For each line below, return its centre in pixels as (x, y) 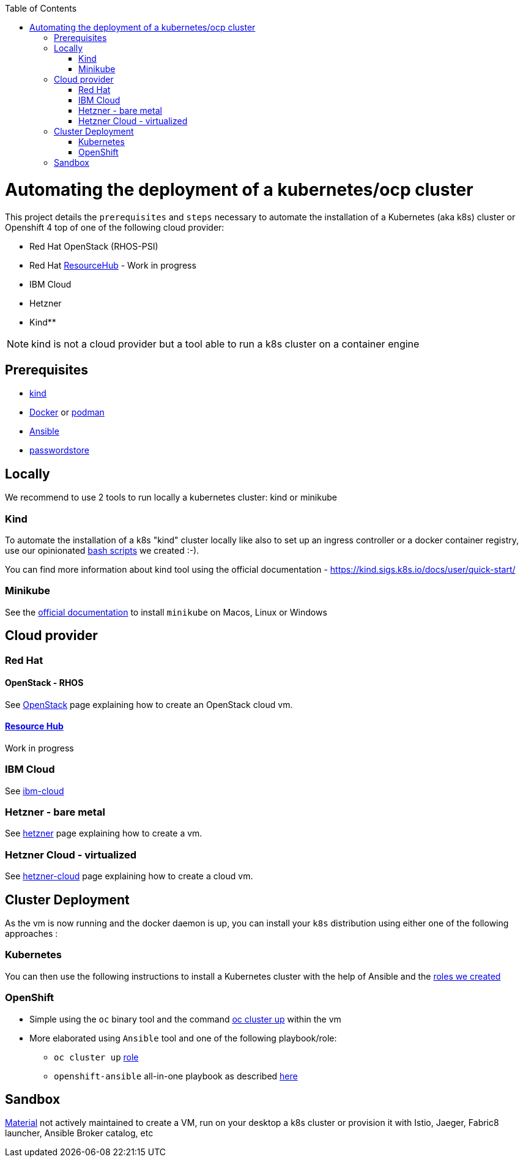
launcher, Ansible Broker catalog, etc (79, 1133)
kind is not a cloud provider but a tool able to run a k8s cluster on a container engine (225, 344)
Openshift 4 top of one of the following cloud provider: (115, 227)
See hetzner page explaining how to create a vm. (104, 833)
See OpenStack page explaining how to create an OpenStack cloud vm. (149, 704)
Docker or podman (67, 412)
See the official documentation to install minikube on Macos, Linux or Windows (166, 612)
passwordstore (59, 450)
